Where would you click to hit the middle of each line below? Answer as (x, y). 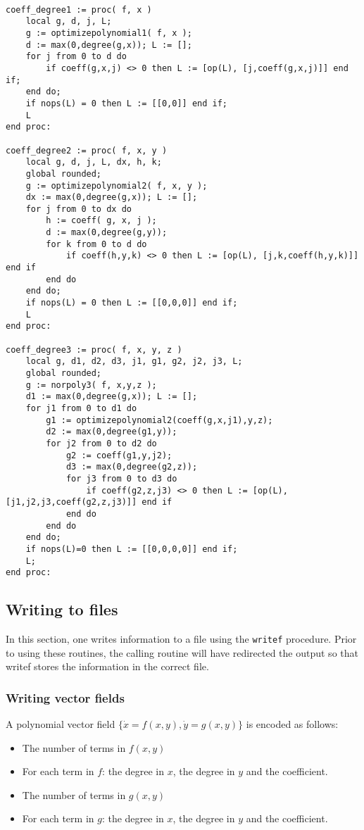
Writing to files (62, 609)
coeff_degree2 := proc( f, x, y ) (87, 150)
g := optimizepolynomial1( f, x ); (109, 33)
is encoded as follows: (292, 724)
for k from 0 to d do (96, 244)
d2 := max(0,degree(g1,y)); (112, 432)
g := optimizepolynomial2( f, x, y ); (117, 186)
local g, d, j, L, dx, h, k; (94, 162)
